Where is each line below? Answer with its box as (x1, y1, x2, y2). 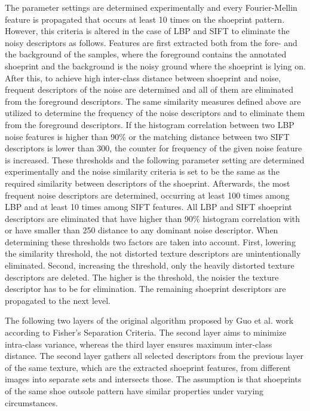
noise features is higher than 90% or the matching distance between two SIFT (5, 130, 290, 142)
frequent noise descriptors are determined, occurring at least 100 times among (5, 188, 290, 201)
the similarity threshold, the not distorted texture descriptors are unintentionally (5, 247, 301, 260)
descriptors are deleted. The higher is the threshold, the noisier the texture (5, 270, 279, 283)
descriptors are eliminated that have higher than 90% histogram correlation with (5, 212, 300, 224)
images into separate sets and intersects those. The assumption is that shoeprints (5, 373, 302, 385)
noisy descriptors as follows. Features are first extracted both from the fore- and (5, 36, 297, 48)
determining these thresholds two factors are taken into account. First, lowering (5, 235, 296, 248)
